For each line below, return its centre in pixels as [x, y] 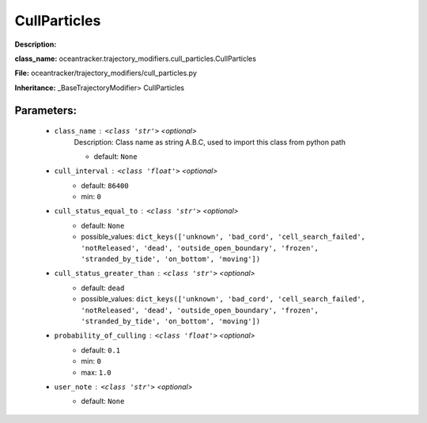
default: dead [103, 288]
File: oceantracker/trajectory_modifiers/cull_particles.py [106, 73]
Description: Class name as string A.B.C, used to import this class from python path [210, 142]
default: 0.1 [101, 350]
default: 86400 [105, 185]
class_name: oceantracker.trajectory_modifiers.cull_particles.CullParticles [136, 59]
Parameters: [45, 110]
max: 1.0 [96, 372]
